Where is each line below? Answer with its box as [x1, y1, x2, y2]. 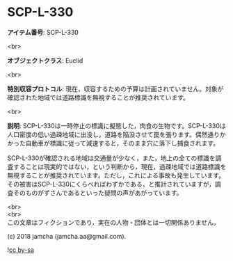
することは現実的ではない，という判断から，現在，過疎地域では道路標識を [13, 162, 227, 171]
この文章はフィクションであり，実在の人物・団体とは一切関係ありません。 [7, 218, 220, 226]
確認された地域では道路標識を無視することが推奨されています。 [7, 93, 190, 102]
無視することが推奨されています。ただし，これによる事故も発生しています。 [7, 171, 225, 180]
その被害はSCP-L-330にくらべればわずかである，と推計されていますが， [7, 180, 216, 188]
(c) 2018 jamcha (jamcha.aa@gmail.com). [7, 232, 127, 240]
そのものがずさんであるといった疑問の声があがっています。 [13, 189, 183, 197]
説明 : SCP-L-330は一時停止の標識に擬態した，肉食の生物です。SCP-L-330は [7, 121, 226, 129]
